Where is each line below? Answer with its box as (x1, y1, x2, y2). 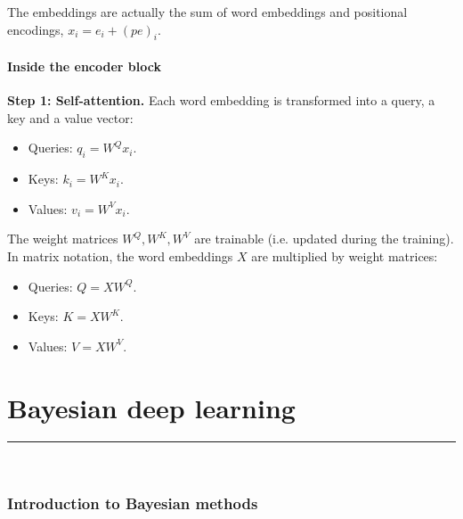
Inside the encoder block (7, 56, 161, 75)
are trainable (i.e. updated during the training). (194, 229, 454, 248)
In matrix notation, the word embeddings (7, 246, 233, 265)
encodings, (7, 20, 64, 38)
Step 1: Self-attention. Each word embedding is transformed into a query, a (7, 91, 435, 110)
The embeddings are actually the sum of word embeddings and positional (7, 3, 408, 21)
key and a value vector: (7, 108, 134, 127)
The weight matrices (7, 229, 118, 248)
